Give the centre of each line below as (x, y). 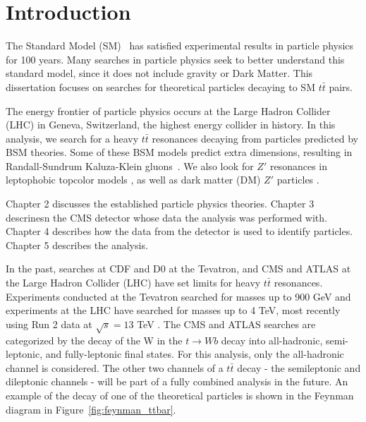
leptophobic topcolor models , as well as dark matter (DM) (133, 180)
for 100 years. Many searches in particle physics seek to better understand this (175, 59)
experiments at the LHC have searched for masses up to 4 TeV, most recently (173, 310)
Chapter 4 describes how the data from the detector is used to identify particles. (179, 231)
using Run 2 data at (49, 324)
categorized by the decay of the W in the (94, 340)
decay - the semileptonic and (299, 367)
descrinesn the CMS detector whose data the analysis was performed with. (166, 217)
